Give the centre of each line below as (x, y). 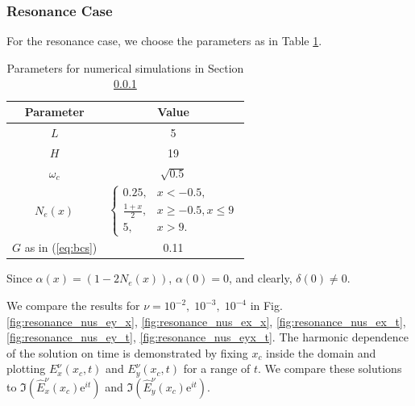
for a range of (217, 368)
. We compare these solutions (330, 368)
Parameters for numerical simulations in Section (125, 67)
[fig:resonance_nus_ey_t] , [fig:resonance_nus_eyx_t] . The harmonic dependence (208, 337)
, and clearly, (261, 278)
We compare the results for (73, 306)
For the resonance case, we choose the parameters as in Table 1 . (164, 41)
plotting (26, 368)
